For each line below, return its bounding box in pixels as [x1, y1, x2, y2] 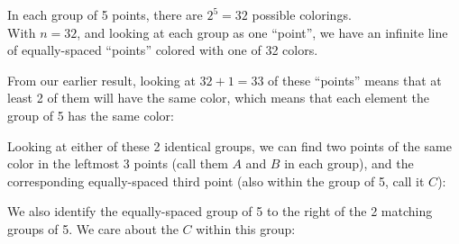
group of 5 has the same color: [7, 105, 174, 124]
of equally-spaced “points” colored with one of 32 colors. [7, 41, 318, 59]
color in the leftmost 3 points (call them [7, 154, 228, 173]
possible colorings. [252, 5, 352, 23]
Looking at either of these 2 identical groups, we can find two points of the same [7, 136, 452, 155]
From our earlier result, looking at [7, 70, 196, 89]
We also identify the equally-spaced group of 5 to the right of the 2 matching [7, 202, 433, 221]
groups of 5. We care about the [7, 219, 179, 238]
